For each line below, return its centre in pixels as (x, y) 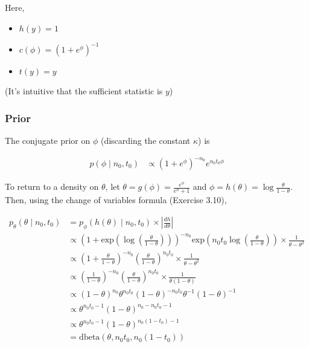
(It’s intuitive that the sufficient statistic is (84, 91)
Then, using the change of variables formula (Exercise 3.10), (116, 200)
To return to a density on (52, 186)
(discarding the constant (145, 140)
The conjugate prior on (48, 140)
